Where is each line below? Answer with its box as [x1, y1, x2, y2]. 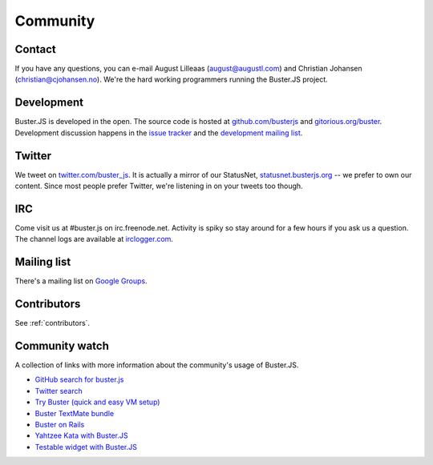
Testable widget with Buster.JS [34, 442, 138, 451]
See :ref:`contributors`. [14, 319, 91, 328]
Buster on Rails [34, 420, 85, 430]
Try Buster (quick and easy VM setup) [34, 397, 160, 407]
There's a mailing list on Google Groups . [14, 276, 148, 286]
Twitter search [34, 386, 83, 395]
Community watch [14, 339, 110, 352]
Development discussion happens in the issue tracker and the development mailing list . [14, 128, 303, 138]
